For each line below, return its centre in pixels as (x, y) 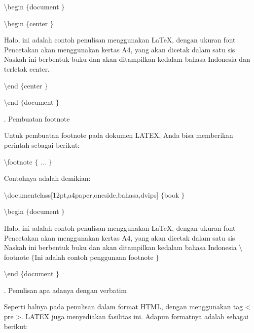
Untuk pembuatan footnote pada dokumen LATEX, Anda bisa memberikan (119, 135)
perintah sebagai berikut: (42, 145)
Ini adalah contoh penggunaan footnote (94, 257)
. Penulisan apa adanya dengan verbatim (65, 290)
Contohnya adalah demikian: (47, 178)
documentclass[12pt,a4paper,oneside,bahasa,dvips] (83, 194)
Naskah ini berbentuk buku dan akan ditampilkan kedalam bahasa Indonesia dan (127, 59)
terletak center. (27, 68)
